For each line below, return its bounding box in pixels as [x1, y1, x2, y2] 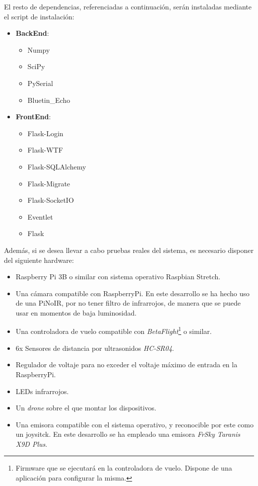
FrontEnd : [15, 111, 51, 122]
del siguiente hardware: [4, 254, 74, 265]
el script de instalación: [4, 11, 74, 21]
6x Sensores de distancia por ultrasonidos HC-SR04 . [15, 342, 174, 353]
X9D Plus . [15, 438, 48, 449]
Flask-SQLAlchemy [27, 161, 86, 171]
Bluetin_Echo [27, 94, 70, 105]
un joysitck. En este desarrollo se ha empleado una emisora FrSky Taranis [15, 429, 241, 439]
